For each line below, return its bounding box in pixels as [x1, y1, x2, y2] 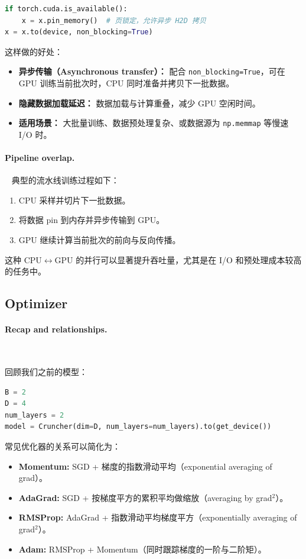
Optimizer [5, 294, 68, 312]
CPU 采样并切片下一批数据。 [18, 193, 131, 206]
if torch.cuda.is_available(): [5, 5, 128, 13]
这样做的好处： [5, 45, 63, 57]
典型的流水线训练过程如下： [11, 174, 119, 186]
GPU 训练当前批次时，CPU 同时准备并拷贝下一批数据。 [18, 77, 235, 89]
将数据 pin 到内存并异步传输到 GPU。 [18, 214, 165, 226]
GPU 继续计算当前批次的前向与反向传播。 [18, 234, 181, 246]
